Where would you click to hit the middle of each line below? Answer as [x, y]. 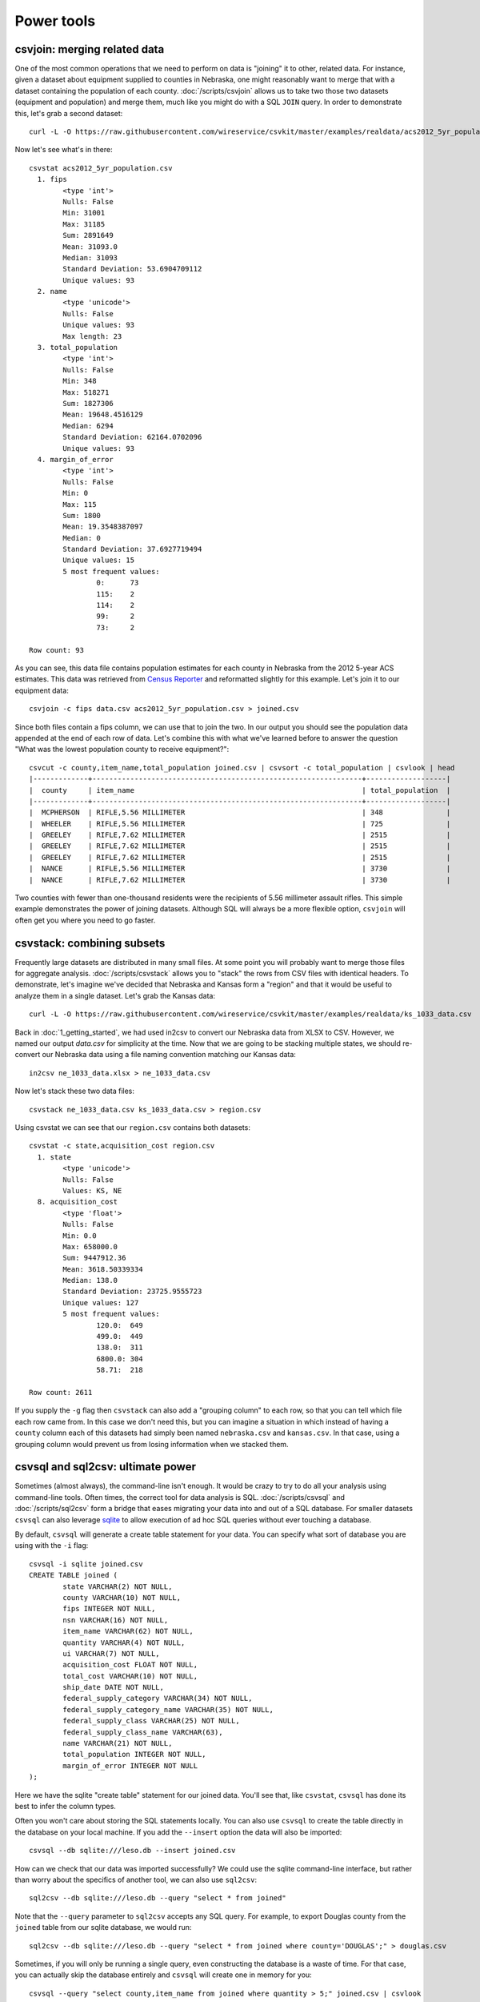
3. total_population [78, 348]
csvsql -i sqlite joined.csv [86, 1564]
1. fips [52, 179]
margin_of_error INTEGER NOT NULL [130, 1765]
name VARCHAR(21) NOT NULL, [118, 1743]
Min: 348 [80, 381]
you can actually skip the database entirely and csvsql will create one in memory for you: [163, 1975]
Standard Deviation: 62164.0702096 [132, 437]
